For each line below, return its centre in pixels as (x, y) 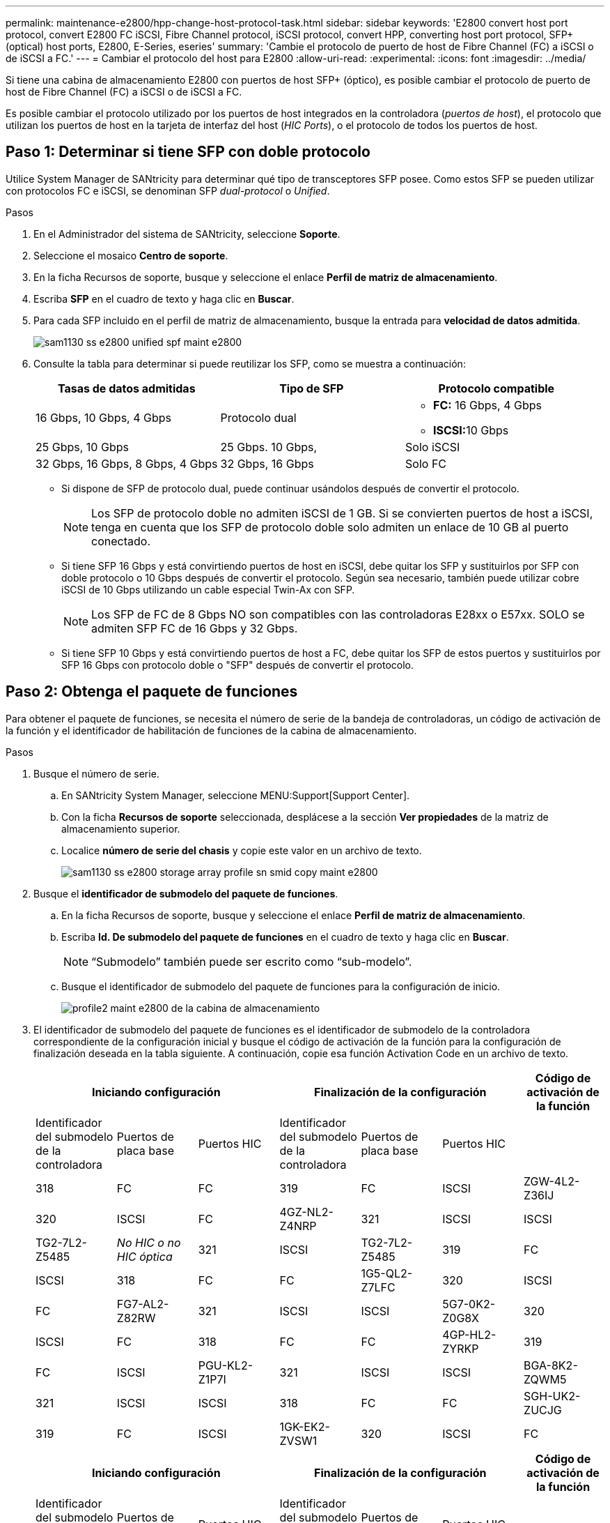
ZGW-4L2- (552, 1181)
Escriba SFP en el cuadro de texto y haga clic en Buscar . (164, 298)
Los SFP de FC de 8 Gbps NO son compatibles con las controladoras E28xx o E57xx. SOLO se (338, 614)
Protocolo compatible (496, 388)
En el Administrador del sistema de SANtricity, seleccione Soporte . (187, 234)
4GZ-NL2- (306, 1212)
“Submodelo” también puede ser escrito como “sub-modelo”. (252, 961)
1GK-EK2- (305, 1426)
